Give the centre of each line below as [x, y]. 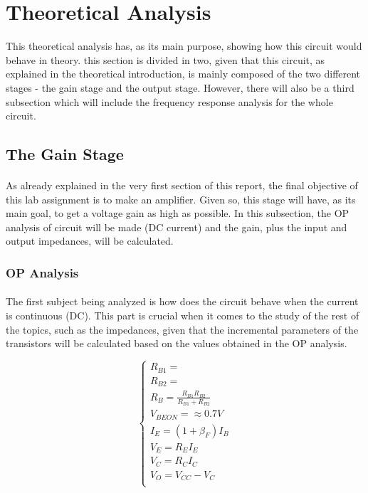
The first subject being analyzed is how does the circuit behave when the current [182, 301]
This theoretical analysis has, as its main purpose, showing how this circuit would [184, 46]
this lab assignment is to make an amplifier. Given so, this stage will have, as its [181, 199]
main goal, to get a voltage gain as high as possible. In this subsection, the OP [178, 213]
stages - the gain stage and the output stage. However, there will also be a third [180, 87]
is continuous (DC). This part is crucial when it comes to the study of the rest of [183, 316]
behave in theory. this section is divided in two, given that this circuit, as [165, 59]
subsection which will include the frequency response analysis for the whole [169, 101]
